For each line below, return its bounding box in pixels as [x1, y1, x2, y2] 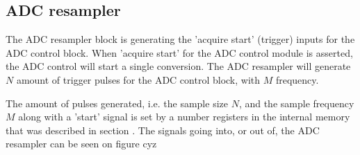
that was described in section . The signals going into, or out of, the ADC [6, 122, 320, 137]
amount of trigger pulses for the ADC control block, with [16, 72, 261, 86]
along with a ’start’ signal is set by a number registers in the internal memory [18, 109, 350, 124]
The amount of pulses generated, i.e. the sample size [6, 95, 228, 110]
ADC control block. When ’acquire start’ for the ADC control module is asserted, [6, 45, 353, 60]
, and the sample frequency [238, 95, 354, 110]
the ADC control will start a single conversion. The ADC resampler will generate [6, 59, 351, 73]
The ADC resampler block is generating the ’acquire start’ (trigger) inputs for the [6, 32, 355, 46]
